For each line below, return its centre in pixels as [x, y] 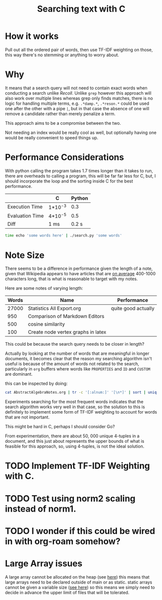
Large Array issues [44, 563]
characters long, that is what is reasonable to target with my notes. [71, 279]
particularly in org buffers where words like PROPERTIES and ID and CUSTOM [78, 369]
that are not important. [27, 417]
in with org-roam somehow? [63, 541]
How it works [32, 36]
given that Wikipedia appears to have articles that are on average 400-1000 [80, 274]
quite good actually [133, 308]
